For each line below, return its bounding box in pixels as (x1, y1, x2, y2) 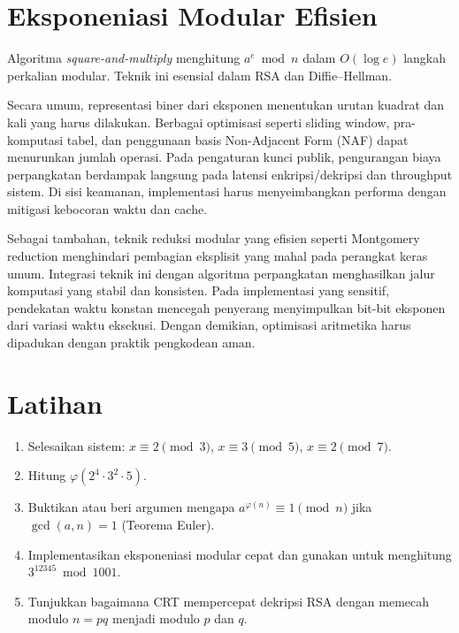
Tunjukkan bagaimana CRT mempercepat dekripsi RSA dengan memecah (27, 591, 430, 610)
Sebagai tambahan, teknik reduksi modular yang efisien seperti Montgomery (7, 229, 420, 248)
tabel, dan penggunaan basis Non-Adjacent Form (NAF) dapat (66, 130, 409, 149)
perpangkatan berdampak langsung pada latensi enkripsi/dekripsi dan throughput (7, 164, 453, 183)
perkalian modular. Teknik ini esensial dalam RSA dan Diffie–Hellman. (7, 65, 393, 84)
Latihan (7, 385, 103, 421)
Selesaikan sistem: (27, 436, 126, 454)
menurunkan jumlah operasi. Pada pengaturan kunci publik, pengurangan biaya (7, 148, 441, 166)
